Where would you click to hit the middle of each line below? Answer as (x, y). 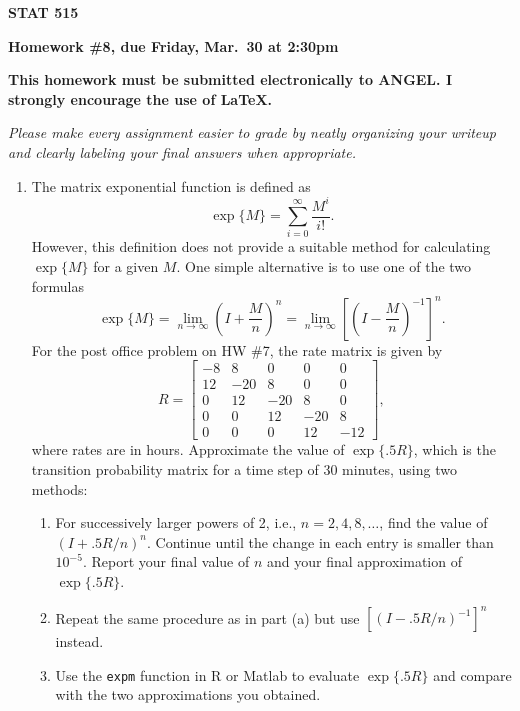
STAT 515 (43, 12)
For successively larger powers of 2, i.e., (176, 522)
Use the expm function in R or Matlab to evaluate (207, 674)
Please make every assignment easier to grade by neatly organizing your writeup (252, 132)
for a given (126, 266)
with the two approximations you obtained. (188, 694)
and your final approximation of (364, 561)
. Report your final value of (166, 561)
